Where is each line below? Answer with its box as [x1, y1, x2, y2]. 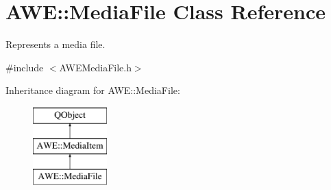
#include [5, 60, 44, 74]
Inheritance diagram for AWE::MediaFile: [5, 83, 180, 97]
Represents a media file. [5, 37, 106, 51]
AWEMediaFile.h [59, 60, 132, 74]
